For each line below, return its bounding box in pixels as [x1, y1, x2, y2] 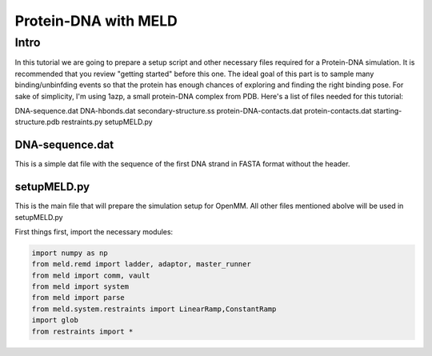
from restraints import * [31, 326, 134, 336]
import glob [31, 316, 79, 325]
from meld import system [31, 282, 130, 291]
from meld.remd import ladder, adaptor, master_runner [31, 260, 251, 269]
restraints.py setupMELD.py [61, 117, 153, 127]
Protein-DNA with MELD [14, 12, 178, 30]
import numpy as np [31, 248, 108, 258]
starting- [373, 106, 402, 115]
